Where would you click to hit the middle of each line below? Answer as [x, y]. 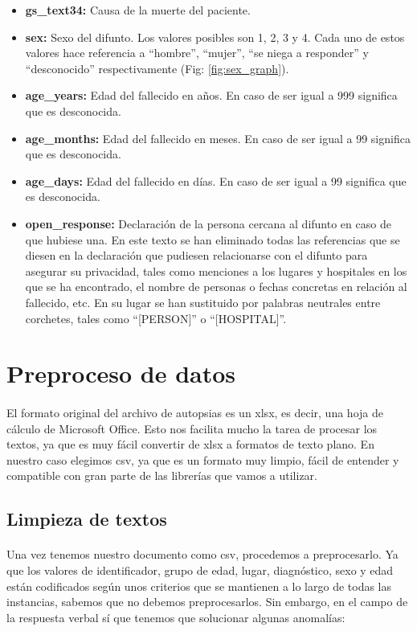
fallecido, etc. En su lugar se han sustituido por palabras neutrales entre [203, 302]
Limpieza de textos [87, 519]
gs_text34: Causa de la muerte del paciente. [138, 10]
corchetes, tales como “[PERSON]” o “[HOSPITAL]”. [156, 318]
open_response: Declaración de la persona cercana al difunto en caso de [208, 223]
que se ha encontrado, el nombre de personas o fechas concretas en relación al [216, 287]
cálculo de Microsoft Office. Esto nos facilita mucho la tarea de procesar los [192, 428]
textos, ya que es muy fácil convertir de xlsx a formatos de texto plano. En [190, 444]
